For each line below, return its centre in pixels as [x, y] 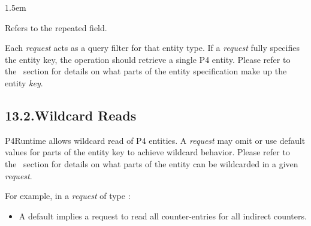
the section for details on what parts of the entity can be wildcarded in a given [152, 163]
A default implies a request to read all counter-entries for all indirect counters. [163, 216]
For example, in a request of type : [68, 196]
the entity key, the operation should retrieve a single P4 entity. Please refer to [148, 59]
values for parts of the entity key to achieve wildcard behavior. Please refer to [147, 152]
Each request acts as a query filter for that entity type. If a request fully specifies [152, 48]
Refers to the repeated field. [56, 27]
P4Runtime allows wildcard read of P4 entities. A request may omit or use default [155, 140]
